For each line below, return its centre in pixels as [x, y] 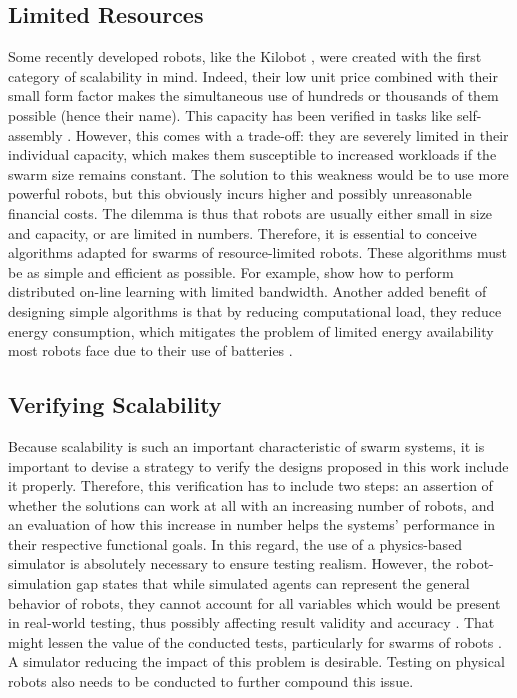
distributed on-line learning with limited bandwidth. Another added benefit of [247, 291]
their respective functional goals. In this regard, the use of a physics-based [235, 543]
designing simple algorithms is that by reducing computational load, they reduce [255, 310]
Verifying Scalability [115, 404]
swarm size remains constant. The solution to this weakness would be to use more [258, 173]
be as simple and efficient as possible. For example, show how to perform [231, 271]
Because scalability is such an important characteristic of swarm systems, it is [246, 445]
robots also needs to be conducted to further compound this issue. [211, 681]
